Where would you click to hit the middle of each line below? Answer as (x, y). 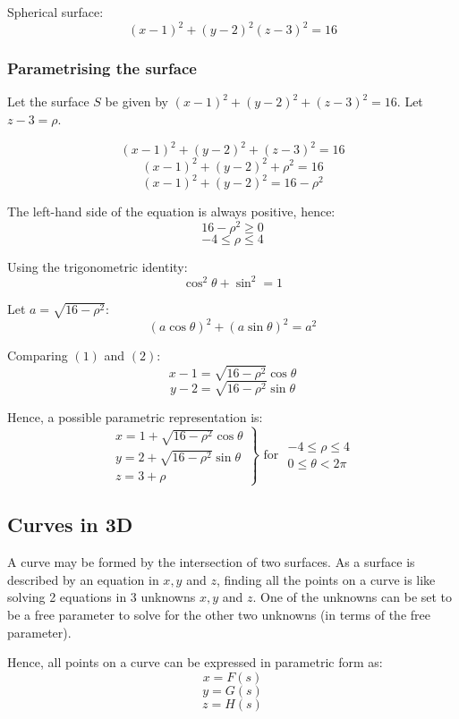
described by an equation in (83, 579)
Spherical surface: (55, 12)
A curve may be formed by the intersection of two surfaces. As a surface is (211, 562)
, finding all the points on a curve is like (326, 579)
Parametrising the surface (102, 68)
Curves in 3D (70, 524)
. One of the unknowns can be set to (353, 597)
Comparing (38, 355)
